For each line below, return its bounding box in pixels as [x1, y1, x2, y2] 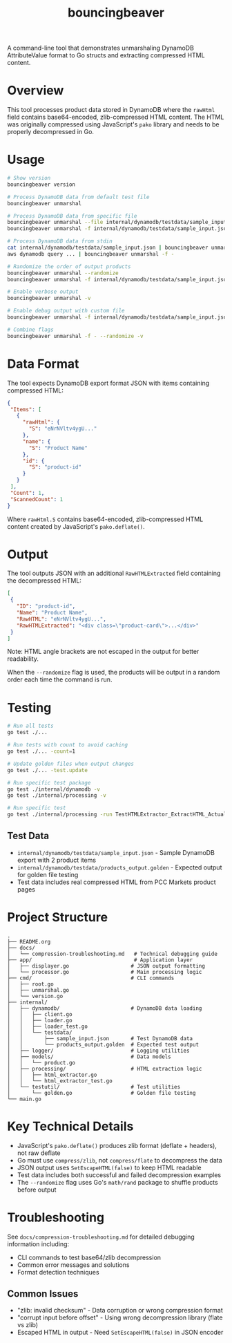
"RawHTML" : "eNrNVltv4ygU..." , [16, 615, 107, 623]
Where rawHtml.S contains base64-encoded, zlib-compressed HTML [7, 515, 204, 523]
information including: [7, 1239, 70, 1248]
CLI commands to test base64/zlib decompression [17, 1253, 161, 1261]
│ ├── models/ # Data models [7, 1053, 171, 1060]
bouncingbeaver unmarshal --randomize [7, 270, 119, 276]
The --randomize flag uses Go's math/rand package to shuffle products [17, 1178, 219, 1186]
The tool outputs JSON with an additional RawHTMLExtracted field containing [7, 569, 221, 578]
